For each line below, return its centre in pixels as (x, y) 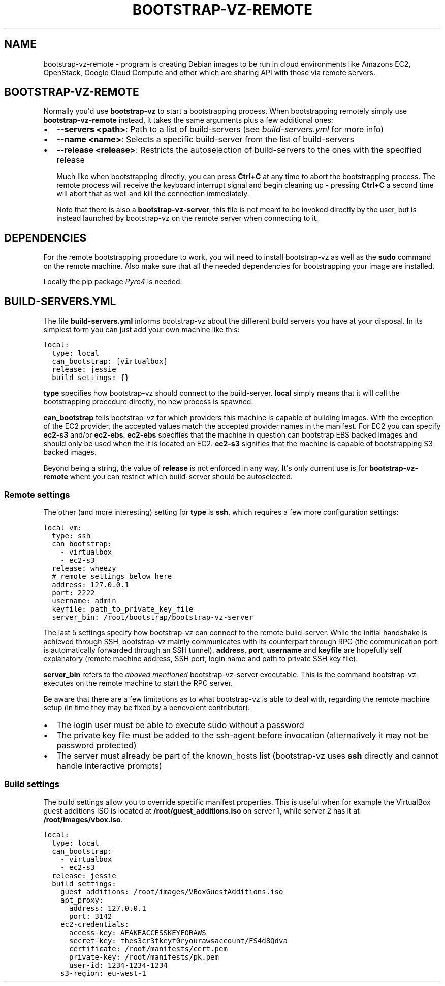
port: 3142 (90, 916)
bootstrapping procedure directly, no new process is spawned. (148, 402)
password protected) (97, 745)
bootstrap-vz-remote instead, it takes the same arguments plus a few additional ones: (188, 120)
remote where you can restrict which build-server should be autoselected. (168, 477)
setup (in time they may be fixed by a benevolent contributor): (147, 707)
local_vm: (63, 527)
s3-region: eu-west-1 (103, 973)
